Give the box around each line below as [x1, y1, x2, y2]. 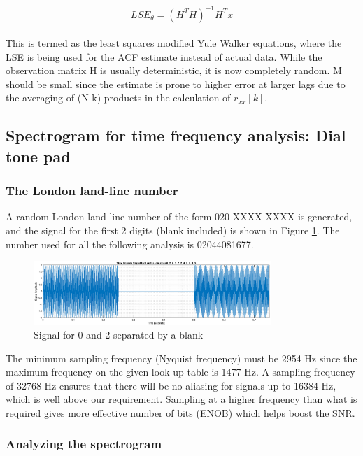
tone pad [6, 145, 71, 166]
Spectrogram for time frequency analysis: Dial [6, 124, 346, 146]
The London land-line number [6, 182, 178, 199]
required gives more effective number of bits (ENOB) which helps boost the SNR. [6, 405, 355, 420]
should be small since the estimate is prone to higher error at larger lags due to [6, 76, 346, 91]
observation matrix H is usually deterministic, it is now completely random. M [6, 63, 342, 78]
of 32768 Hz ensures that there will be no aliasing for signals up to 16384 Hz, [6, 378, 336, 392]
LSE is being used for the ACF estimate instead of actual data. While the [6, 49, 322, 64]
